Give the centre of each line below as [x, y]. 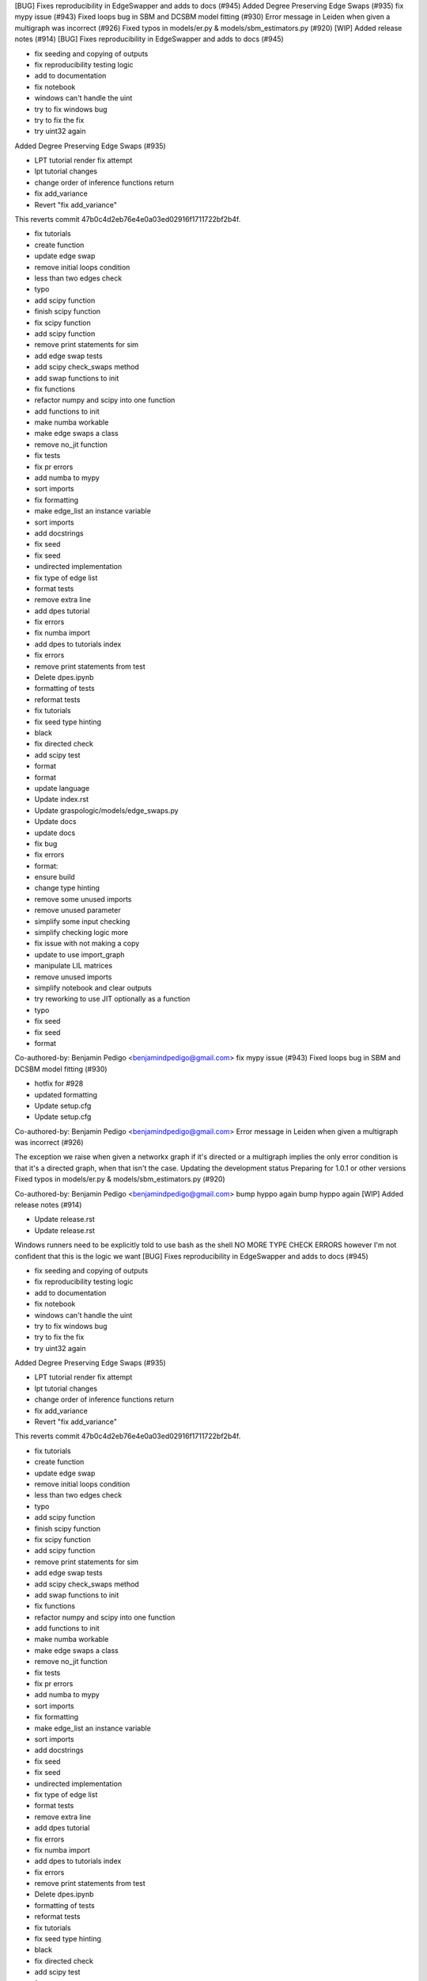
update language [62, 788]
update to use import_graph [80, 954]
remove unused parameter [78, 910]
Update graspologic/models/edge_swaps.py [106, 810]
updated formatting [66, 1094]
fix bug [46, 843]
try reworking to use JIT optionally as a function [112, 999]
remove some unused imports [83, 899]
